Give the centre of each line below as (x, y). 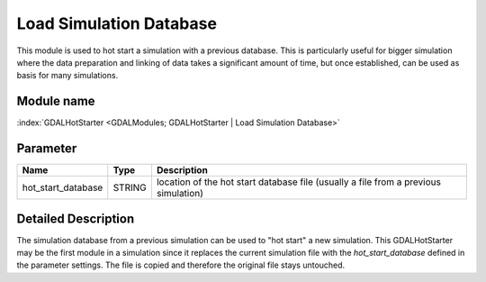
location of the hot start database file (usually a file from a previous (298, 182)
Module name (56, 101)
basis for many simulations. (67, 76)
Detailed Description (76, 218)
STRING (130, 187)
